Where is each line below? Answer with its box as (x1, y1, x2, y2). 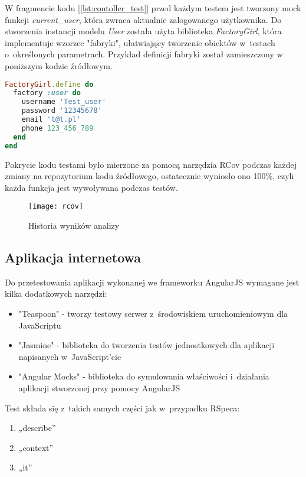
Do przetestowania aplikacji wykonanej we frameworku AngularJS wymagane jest (5, 275, 300, 288)
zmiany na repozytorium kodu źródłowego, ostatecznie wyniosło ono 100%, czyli (5, 170, 294, 182)
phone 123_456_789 (21, 124, 94, 132)
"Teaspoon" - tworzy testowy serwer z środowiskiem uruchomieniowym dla (18, 307, 288, 319)
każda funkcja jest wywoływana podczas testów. (5, 181, 178, 193)
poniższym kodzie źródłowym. (5, 59, 113, 72)
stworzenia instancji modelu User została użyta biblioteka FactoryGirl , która (5, 25, 282, 37)
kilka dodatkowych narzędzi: (5, 287, 107, 300)
